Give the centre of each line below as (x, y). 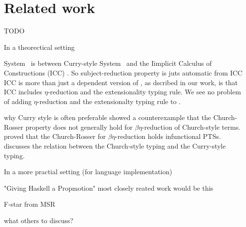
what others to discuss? (39, 220)
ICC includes (23, 92)
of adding (18, 101)
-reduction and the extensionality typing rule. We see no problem (144, 92)
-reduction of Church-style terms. (191, 127)
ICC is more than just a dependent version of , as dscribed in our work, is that (121, 82)
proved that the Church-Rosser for (55, 136)
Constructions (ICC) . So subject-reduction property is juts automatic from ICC (123, 72)
